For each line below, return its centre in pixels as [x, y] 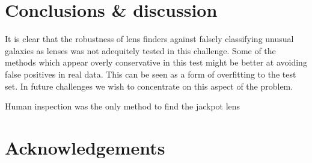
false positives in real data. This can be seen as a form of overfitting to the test [151, 74]
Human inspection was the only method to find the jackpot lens [123, 106]
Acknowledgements [85, 147]
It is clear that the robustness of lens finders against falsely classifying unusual [149, 39]
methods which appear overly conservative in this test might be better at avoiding [156, 62]
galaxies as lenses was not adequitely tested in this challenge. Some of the [140, 50]
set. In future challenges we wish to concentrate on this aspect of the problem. [149, 86]
